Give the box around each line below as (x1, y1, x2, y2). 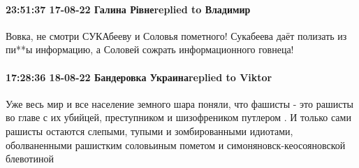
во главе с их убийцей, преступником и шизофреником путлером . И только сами (6, 110, 351, 125)
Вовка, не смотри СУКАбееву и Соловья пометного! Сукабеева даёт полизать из (6, 28, 347, 43)
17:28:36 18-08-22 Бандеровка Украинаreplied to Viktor (6, 69, 272, 84)
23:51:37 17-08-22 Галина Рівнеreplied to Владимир (6, 1, 251, 16)
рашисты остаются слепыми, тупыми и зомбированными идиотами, (6, 123, 293, 138)
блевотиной (6, 151, 54, 166)
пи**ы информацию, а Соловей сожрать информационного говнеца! (6, 42, 294, 57)
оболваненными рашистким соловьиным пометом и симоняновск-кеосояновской (6, 137, 346, 152)
